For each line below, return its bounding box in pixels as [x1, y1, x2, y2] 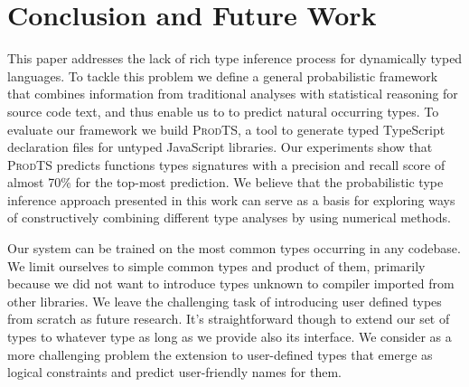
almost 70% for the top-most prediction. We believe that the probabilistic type [7, 173, 444, 192]
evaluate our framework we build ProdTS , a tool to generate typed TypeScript [7, 119, 446, 138]
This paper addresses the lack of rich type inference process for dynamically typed [7, 49, 463, 68]
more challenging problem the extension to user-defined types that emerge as [7, 345, 433, 363]
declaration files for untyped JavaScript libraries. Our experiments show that [7, 137, 433, 156]
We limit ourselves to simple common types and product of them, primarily [7, 256, 426, 275]
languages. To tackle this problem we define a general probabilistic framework [7, 66, 438, 85]
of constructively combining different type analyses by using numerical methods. [7, 208, 451, 227]
